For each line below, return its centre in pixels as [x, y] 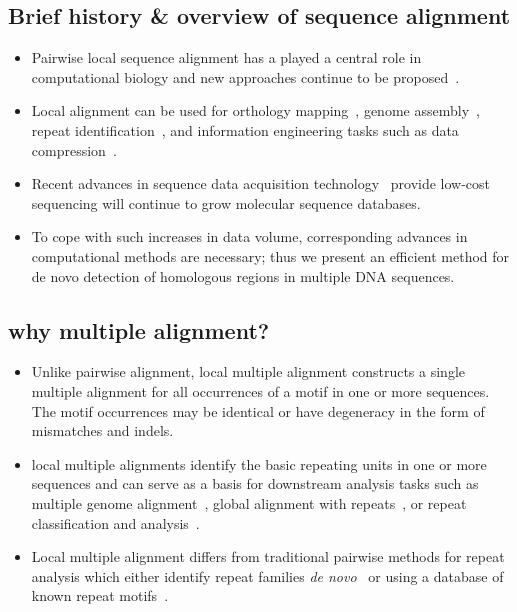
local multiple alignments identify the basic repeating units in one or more [259, 463]
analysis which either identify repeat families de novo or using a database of [267, 575]
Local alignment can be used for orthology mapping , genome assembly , [255, 110]
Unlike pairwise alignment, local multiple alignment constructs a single [248, 371]
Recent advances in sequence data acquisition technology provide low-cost [261, 183]
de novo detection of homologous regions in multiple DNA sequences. [243, 275]
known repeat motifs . [100, 595]
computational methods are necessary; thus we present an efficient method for [270, 255]
